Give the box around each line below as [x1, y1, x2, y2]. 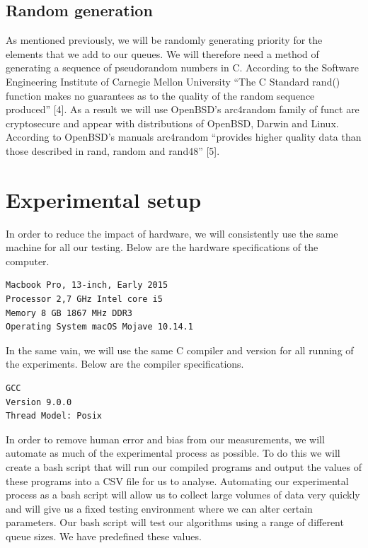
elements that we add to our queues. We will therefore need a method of [6, 46, 319, 61]
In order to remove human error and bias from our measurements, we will [6, 431, 325, 446]
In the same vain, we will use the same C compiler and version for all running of [6, 342, 354, 357]
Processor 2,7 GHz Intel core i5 [6, 294, 163, 305]
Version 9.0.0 [6, 397, 72, 407]
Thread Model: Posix [6, 411, 103, 421]
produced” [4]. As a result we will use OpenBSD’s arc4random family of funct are [6, 102, 360, 117]
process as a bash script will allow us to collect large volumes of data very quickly [6, 487, 360, 502]
